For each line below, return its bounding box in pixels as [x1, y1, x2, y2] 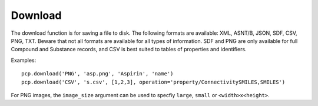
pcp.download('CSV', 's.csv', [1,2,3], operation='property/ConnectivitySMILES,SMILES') [21, 78, 286, 85]
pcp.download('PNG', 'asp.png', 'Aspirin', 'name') [21, 71, 174, 77]
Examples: [11, 57, 37, 64]
